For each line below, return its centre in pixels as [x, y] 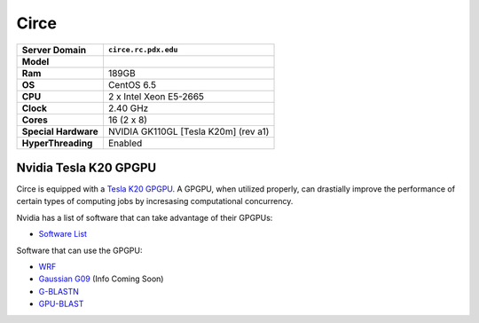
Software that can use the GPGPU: [79, 250]
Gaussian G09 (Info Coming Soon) [101, 279]
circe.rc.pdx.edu [143, 50]
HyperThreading [57, 143]
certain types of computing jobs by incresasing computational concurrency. [155, 201]
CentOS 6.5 [132, 84]
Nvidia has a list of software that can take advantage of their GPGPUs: [145, 217]
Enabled [125, 143]
